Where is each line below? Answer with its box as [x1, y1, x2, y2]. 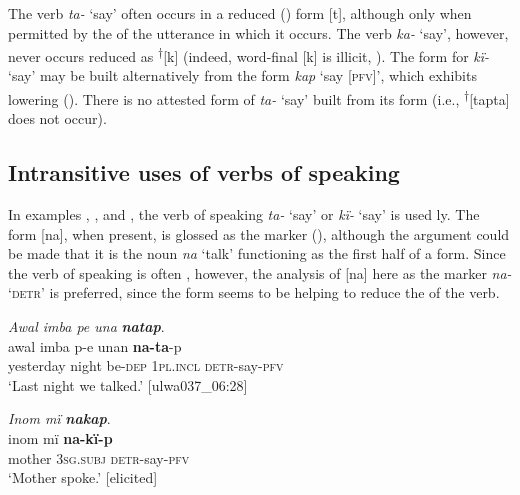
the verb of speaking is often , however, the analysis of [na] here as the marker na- [8, 262, 512, 283]
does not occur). [8, 108, 107, 129]
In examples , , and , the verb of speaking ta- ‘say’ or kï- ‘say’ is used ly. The [8, 204, 480, 225]
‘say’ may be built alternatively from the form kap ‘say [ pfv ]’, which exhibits [8, 65, 477, 86]
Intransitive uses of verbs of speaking [8, 157, 400, 188]
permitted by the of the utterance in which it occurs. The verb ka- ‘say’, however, [8, 22, 509, 43]
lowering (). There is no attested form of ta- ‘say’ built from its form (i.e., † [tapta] [8, 86, 510, 109]
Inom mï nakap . [8, 408, 111, 429]
